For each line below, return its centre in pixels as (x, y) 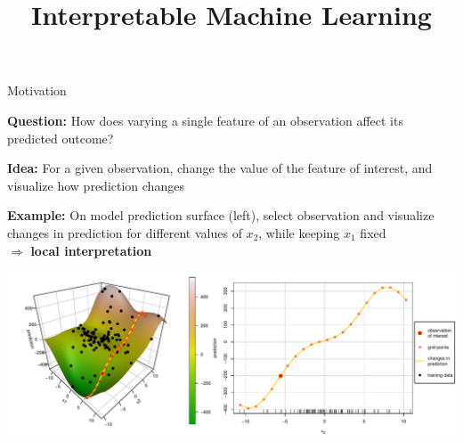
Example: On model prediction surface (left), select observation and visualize (221, 215)
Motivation (37, 90)
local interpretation (91, 250)
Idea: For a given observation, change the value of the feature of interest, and (220, 168)
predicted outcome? (61, 138)
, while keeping (299, 232)
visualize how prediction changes (96, 185)
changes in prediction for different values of (125, 232)
